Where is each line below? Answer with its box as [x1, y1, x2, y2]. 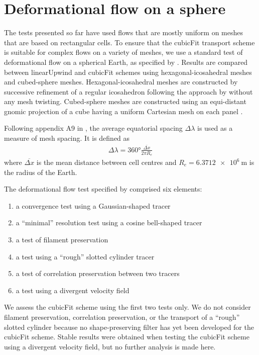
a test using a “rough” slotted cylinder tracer [16, 251, 155, 261]
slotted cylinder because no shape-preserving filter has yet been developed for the [4, 321, 254, 332]
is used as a [197, 123, 233, 133]
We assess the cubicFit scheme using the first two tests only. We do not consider [4, 302, 251, 312]
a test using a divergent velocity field [16, 285, 129, 295]
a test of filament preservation [16, 234, 108, 244]
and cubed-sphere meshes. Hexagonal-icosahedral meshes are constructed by [4, 76, 238, 87]
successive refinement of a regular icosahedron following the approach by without [4, 86, 253, 97]
